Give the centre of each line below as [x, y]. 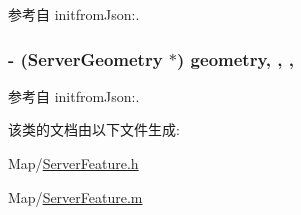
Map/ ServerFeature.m [75, 196]
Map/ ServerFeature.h [73, 163]
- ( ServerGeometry [85, 58]
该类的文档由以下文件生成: [94, 129]
